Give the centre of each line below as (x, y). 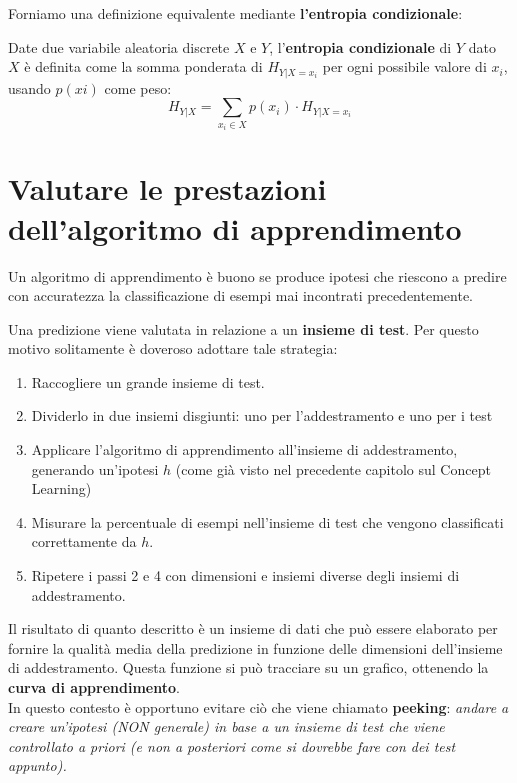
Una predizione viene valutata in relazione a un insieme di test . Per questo (243, 328)
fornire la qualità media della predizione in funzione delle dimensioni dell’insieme (255, 647)
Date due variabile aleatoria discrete (119, 46)
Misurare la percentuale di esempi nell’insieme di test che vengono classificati (267, 521)
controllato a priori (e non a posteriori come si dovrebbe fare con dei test (232, 745)
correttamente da (84, 541)
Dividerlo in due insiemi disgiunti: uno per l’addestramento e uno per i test (262, 415)
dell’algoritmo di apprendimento (235, 227)
